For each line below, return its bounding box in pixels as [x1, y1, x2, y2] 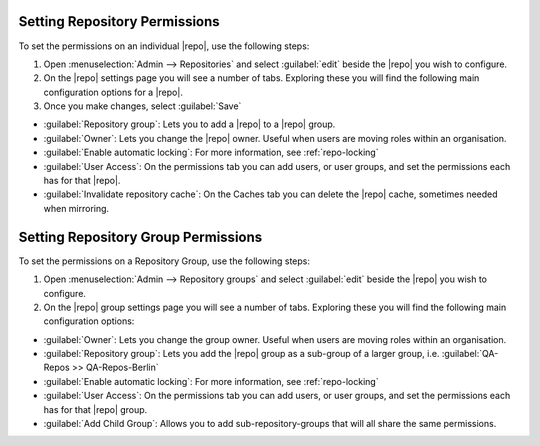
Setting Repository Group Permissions [18, 228, 263, 245]
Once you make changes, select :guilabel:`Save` [43, 100, 242, 112]
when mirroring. [43, 202, 110, 214]
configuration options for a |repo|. [43, 86, 184, 98]
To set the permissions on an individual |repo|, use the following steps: [18, 40, 310, 52]
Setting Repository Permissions [18, 13, 220, 30]
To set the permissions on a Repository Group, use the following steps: [18, 255, 310, 267]
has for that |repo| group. [43, 403, 148, 415]
